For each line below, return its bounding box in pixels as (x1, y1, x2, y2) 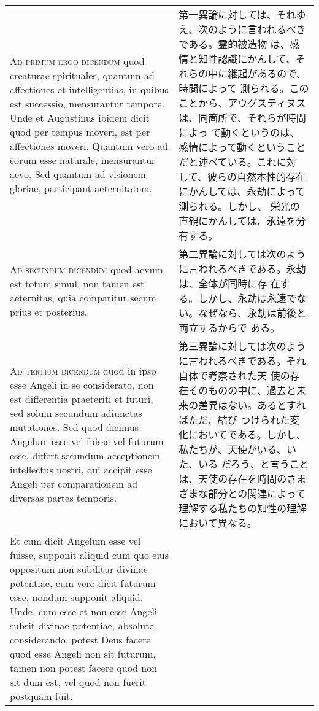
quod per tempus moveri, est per (10, 125, 150, 139)
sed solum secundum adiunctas (10, 406, 142, 420)
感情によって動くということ (179, 140, 306, 154)
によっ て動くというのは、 (179, 125, 300, 139)
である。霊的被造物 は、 (179, 37, 290, 51)
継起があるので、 (228, 66, 306, 80)
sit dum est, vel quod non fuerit (10, 675, 147, 689)
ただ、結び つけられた (188, 413, 290, 427)
